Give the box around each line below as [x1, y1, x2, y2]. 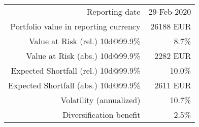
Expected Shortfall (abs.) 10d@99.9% [8, 79, 141, 91]
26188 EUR [150, 20, 191, 32]
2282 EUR [154, 50, 191, 61]
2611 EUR [154, 79, 191, 91]
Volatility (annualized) [60, 94, 141, 106]
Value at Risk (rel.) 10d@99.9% [28, 35, 141, 47]
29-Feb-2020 [148, 6, 191, 17]
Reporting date [86, 6, 141, 17]
